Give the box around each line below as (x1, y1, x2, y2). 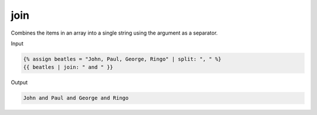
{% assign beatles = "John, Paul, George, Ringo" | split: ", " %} (23, 56, 222, 62)
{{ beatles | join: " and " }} (23, 64, 114, 70)
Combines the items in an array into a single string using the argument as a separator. (11, 29, 218, 36)
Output (11, 79, 28, 86)
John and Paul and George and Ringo (23, 94, 129, 102)
